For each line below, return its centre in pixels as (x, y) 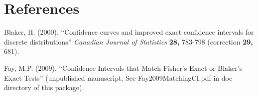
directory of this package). (44, 87)
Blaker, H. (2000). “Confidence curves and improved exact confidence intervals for (129, 32)
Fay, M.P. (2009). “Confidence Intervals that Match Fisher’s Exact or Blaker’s (123, 68)
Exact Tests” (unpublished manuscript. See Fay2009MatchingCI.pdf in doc (118, 77)
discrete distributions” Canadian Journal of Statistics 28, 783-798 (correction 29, (129, 41)
